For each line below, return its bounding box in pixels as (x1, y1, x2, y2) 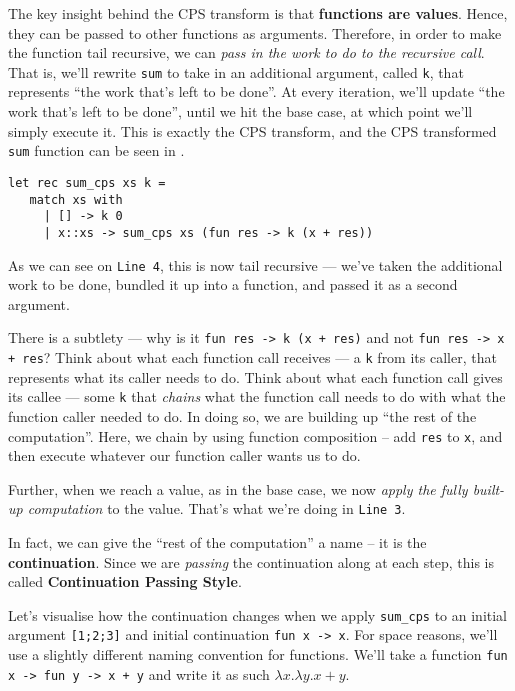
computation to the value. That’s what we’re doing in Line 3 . (27, 498, 406, 519)
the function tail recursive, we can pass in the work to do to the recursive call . (8, 42, 485, 63)
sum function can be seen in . (8, 140, 185, 161)
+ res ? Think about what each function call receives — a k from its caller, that (8, 347, 497, 367)
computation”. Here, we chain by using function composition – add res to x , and (8, 425, 503, 446)
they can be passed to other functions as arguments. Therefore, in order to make (8, 22, 502, 43)
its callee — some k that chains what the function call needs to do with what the (8, 386, 506, 407)
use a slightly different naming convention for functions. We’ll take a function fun (8, 644, 508, 665)
